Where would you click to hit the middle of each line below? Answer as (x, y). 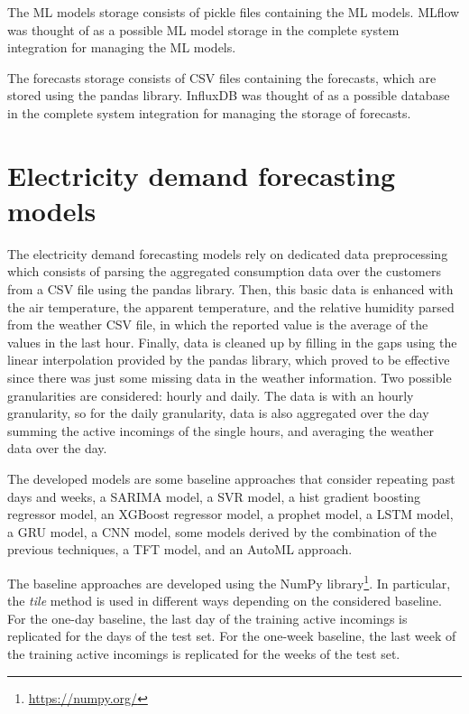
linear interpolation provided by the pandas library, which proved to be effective (229, 360)
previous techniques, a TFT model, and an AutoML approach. (180, 549)
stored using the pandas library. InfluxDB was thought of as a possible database (229, 95)
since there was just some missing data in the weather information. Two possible (230, 378)
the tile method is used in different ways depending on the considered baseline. (225, 601)
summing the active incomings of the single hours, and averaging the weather (221, 430)
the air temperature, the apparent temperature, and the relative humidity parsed (231, 306)
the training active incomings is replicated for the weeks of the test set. (204, 654)
